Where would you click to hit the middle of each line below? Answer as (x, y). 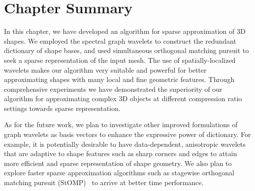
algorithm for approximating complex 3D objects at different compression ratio (123, 98)
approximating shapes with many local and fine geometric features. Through (119, 79)
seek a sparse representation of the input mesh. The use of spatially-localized (120, 60)
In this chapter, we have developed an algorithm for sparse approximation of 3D (125, 31)
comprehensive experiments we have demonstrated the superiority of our (113, 89)
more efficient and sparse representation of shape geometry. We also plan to (118, 163)
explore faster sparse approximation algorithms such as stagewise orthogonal (119, 173)
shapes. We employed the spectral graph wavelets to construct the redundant (120, 41)
